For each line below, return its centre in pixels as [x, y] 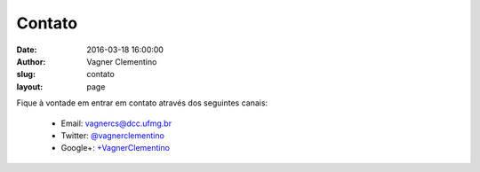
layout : [30, 86]
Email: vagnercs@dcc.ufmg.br [116, 123]
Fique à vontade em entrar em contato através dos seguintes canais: [142, 103]
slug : [26, 74]
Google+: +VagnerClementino [116, 148]
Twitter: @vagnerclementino [112, 135]
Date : [27, 50]
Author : [31, 61]
